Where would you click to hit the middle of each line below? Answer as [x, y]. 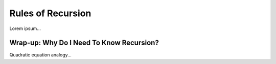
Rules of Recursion [50, 13]
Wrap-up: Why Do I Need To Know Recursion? [84, 43]
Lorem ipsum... [25, 28]
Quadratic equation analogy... [40, 55]
